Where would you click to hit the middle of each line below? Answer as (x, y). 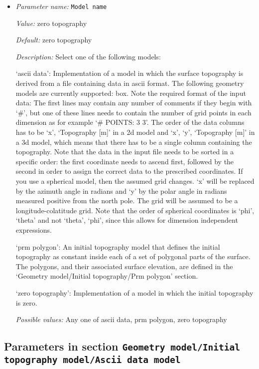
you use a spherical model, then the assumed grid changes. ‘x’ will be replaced (135, 181)
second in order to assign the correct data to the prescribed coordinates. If (129, 171)
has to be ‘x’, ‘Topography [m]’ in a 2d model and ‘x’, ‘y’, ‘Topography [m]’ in (135, 132)
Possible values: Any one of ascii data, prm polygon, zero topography (121, 319)
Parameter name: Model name (61, 6)
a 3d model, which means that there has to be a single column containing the (134, 142)
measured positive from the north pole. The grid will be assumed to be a (127, 200)
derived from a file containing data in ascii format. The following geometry (130, 83)
